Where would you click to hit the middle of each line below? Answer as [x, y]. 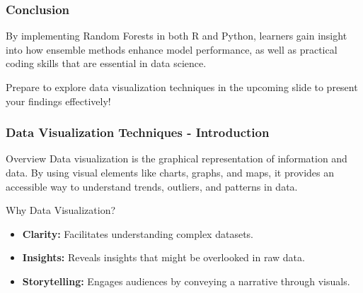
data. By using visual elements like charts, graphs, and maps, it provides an [170, 172]
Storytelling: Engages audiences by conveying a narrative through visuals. [186, 281]
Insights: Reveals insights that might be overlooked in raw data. [163, 257]
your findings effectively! [58, 101]
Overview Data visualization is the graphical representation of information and [177, 159]
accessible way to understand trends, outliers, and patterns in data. [152, 186]
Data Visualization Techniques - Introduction [138, 132]
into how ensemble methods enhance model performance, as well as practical [172, 49]
